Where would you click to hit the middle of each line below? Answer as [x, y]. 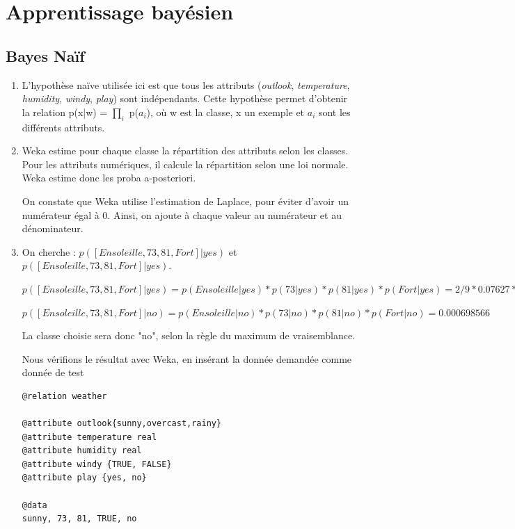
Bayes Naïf [45, 55]
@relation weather [64, 396]
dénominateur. [53, 228]
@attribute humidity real [82, 451]
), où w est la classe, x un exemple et [225, 112]
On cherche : [49, 251]
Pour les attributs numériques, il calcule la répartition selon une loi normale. [185, 164]
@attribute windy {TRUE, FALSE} [97, 464]
